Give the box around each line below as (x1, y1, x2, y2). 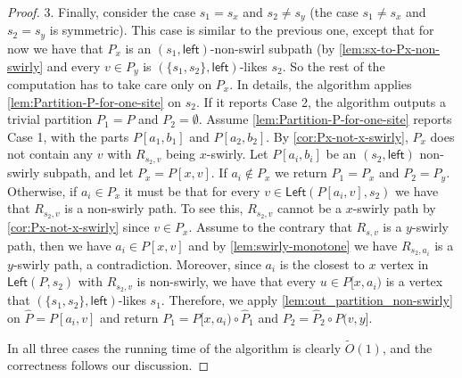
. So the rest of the (282, 56, 385, 75)
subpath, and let (43, 163, 134, 182)
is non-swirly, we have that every (136, 272, 317, 291)
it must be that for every (124, 181, 260, 200)
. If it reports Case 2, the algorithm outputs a (195, 92, 446, 111)
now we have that (7, 38, 103, 57)
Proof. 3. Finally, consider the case (7, 3, 196, 21)
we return (275, 163, 327, 182)
